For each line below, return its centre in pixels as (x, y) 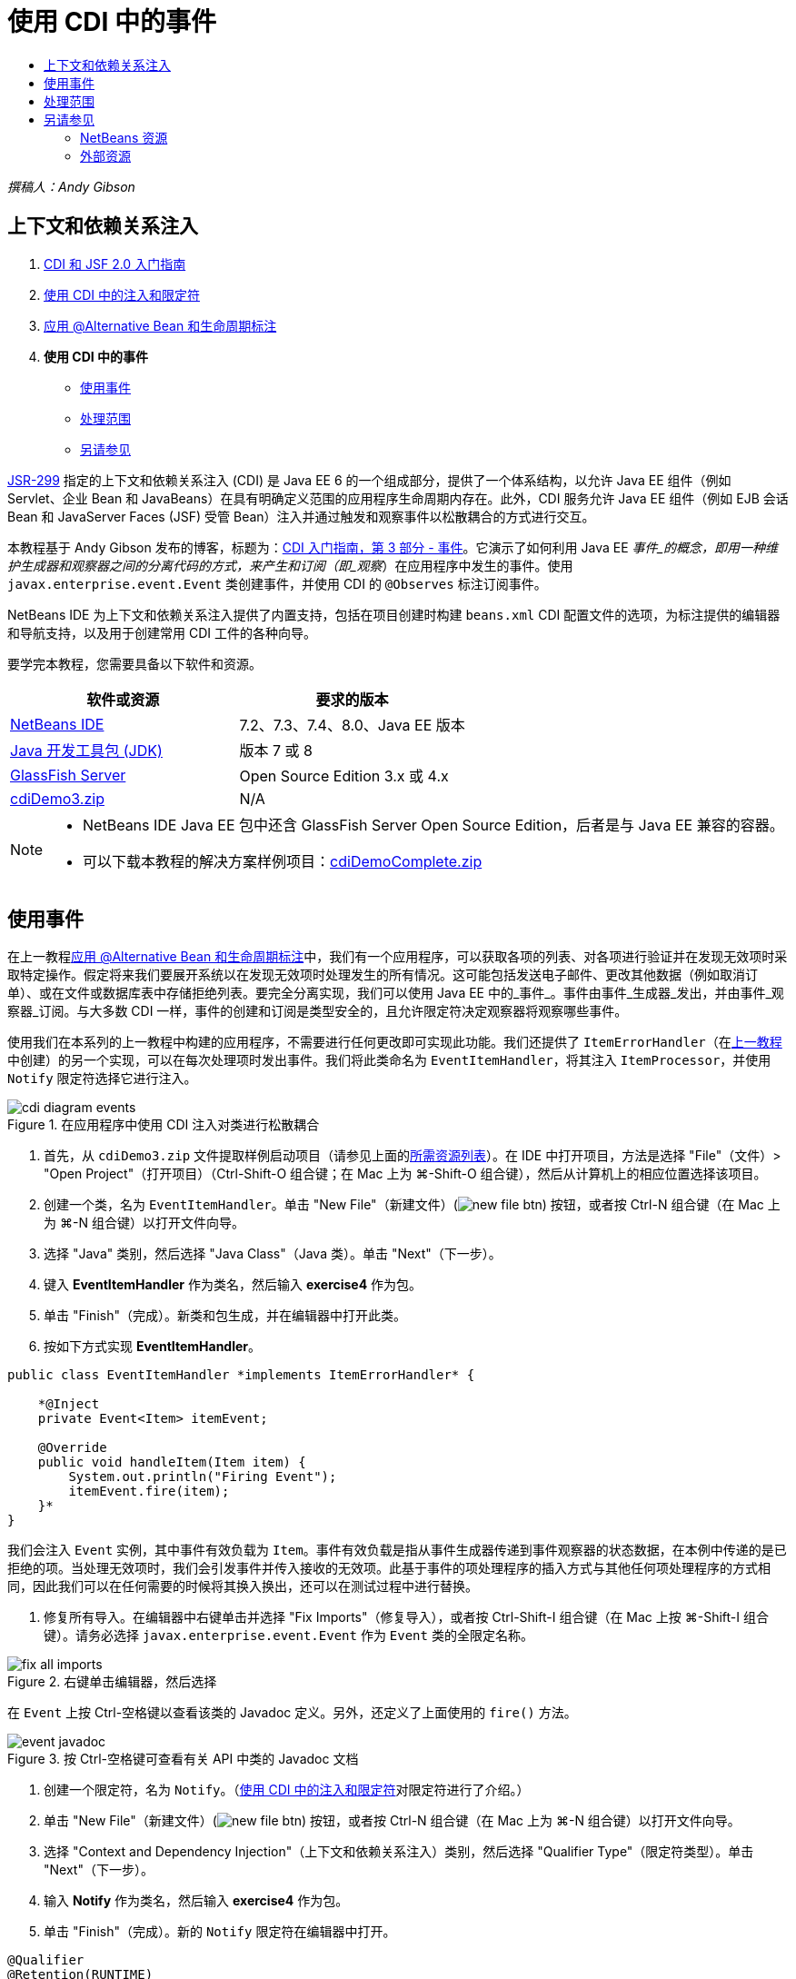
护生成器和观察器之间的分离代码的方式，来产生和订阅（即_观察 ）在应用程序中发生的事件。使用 (290, 565)
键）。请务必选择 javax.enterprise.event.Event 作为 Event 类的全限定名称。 (289, 1636)
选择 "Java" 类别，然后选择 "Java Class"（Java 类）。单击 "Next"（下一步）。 (273, 1254)
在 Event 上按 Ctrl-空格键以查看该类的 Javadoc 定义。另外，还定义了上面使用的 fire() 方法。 (292, 1713)
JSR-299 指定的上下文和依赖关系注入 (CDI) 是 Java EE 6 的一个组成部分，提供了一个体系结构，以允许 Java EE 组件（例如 (369, 480)
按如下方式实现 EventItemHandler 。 (153, 1347)
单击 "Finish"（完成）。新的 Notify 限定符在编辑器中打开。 (220, 1932)
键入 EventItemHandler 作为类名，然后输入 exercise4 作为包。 (233, 1285)
